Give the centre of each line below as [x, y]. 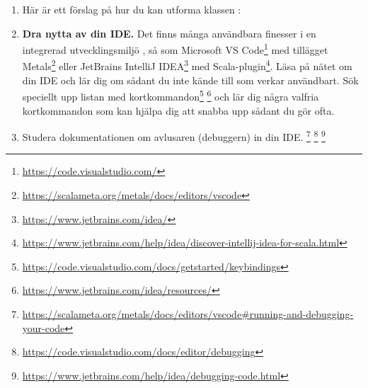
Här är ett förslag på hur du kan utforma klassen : [132, 9]
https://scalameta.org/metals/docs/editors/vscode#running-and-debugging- [188, 313]
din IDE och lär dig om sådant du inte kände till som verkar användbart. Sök [190, 80]
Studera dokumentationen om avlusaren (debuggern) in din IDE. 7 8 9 [174, 136]
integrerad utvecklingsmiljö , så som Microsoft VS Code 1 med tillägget [175, 48]
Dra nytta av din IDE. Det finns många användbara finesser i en [169, 33]
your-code [44, 327]
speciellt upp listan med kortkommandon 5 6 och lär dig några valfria [171, 95]
